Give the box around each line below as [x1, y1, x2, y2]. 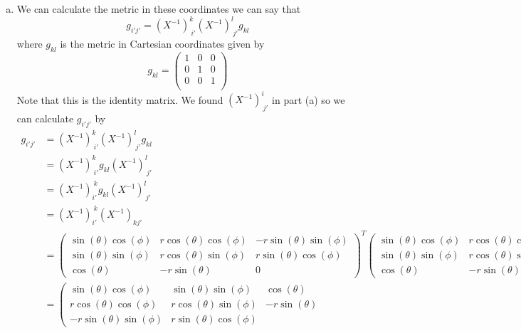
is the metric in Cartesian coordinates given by [60, 36, 265, 51]
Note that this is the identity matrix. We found [16, 92, 223, 107]
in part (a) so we [272, 92, 345, 107]
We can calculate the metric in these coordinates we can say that [16, 1, 301, 16]
